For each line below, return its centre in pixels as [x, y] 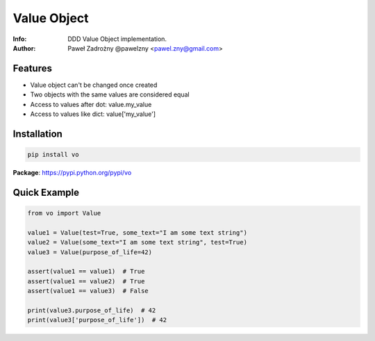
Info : [20, 39]
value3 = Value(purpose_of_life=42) [90, 252]
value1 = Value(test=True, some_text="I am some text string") [137, 232]
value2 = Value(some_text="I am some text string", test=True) [137, 242]
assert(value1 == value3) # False [88, 291]
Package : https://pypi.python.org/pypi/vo [72, 173]
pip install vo [53, 155]
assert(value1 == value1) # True [86, 272]
